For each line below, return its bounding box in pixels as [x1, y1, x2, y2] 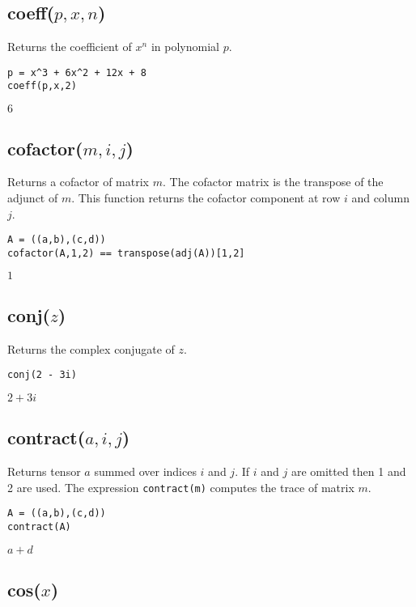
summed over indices [94, 463, 197, 480]
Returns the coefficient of [7, 38, 132, 55]
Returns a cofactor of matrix [7, 173, 149, 190]
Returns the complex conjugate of [7, 340, 175, 357]
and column [351, 189, 410, 206]
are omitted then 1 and [291, 463, 406, 480]
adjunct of [7, 189, 58, 206]
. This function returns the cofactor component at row [71, 189, 341, 206]
